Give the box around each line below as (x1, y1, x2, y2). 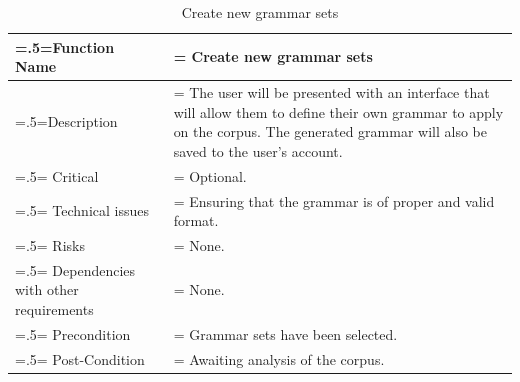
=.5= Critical (15, 165, 99, 186)
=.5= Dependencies (15, 259, 136, 280)
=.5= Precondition (15, 323, 131, 344)
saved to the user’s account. (173, 140, 343, 161)
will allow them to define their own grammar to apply (173, 101, 504, 122)
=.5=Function (15, 36, 115, 57)
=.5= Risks (15, 234, 85, 255)
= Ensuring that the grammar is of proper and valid (173, 190, 495, 211)
